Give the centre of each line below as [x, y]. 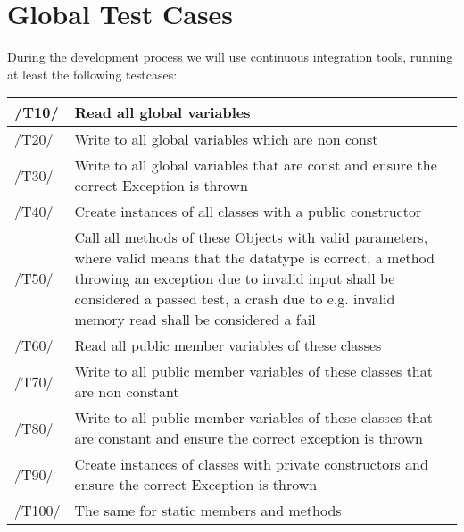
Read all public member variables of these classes [228, 345]
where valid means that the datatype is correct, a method [254, 258]
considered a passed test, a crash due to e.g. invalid [235, 299]
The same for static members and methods [208, 511]
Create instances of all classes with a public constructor [248, 212]
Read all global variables [162, 112]
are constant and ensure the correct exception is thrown [249, 438]
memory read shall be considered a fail [195, 320]
